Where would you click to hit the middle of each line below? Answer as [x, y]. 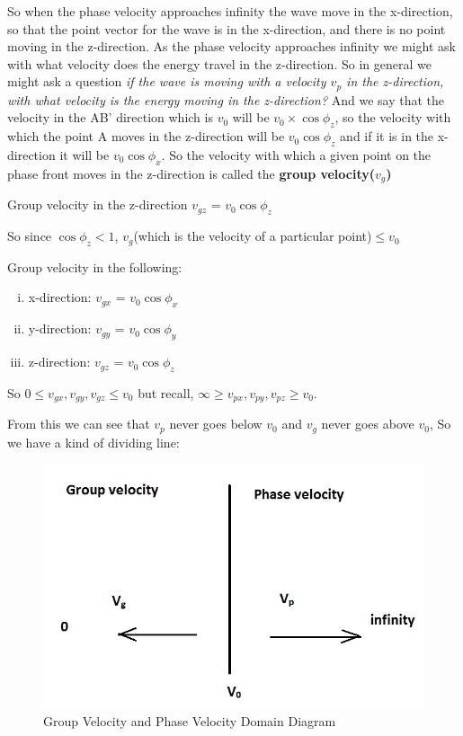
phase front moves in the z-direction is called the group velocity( [191, 173]
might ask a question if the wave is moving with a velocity [167, 81]
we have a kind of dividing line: [93, 442]
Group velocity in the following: [95, 266]
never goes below [216, 424]
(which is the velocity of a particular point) [253, 236]
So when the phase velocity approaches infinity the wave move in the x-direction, [230, 11]
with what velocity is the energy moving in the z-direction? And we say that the [226, 99]
